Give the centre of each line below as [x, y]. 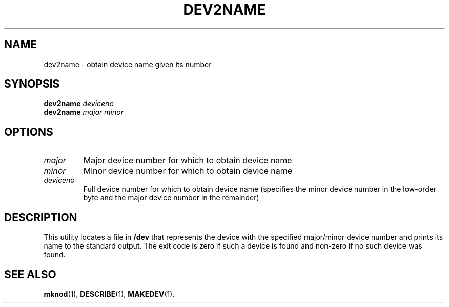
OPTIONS [29, 132]
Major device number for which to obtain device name [188, 161]
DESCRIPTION [41, 217]
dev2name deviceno [79, 104]
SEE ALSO [30, 274]
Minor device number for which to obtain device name [188, 171]
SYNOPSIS [32, 84]
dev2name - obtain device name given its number [128, 64]
